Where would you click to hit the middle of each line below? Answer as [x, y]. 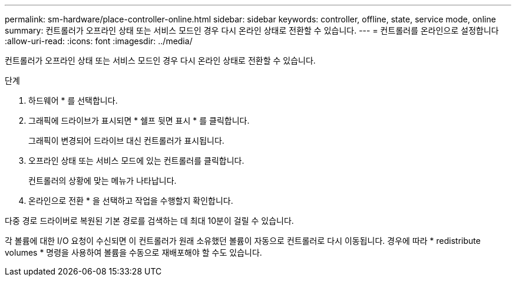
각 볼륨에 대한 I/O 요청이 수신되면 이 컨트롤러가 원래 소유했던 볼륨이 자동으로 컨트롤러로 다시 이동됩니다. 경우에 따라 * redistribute [243, 241]
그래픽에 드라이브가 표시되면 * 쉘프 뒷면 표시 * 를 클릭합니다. [139, 120]
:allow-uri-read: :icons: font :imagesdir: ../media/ [99, 41]
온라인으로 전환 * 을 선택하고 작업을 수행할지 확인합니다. [131, 201]
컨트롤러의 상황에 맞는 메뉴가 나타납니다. [102, 181]
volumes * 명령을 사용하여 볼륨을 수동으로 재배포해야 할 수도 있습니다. [133, 252]
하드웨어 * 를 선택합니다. [73, 100]
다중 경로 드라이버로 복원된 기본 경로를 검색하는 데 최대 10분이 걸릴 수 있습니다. [149, 221]
